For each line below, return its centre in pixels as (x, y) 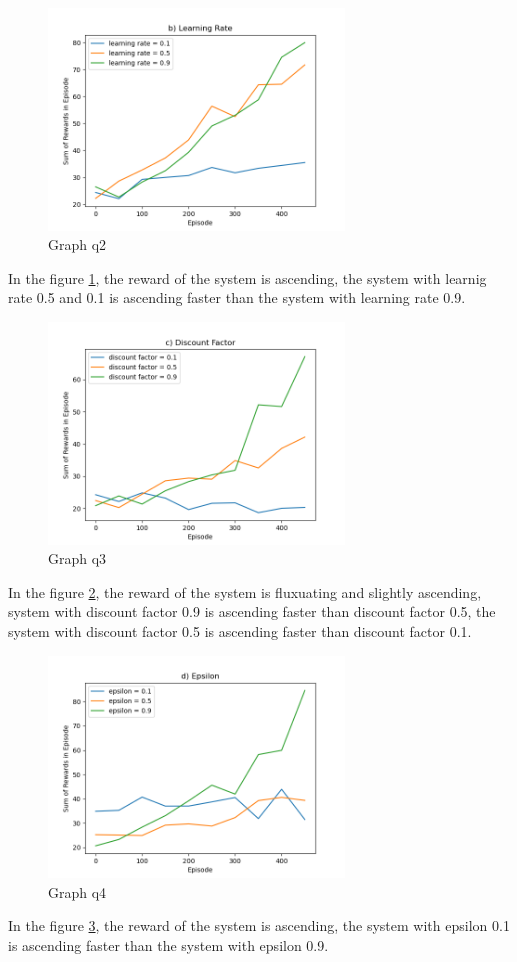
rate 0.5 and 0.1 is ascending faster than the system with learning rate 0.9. (237, 297)
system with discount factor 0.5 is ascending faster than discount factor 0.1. (240, 630)
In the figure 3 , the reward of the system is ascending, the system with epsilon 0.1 (259, 925)
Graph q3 (77, 558)
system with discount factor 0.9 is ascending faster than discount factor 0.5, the (252, 611)
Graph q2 (77, 244)
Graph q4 (77, 891)
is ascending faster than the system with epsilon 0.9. (168, 944)
